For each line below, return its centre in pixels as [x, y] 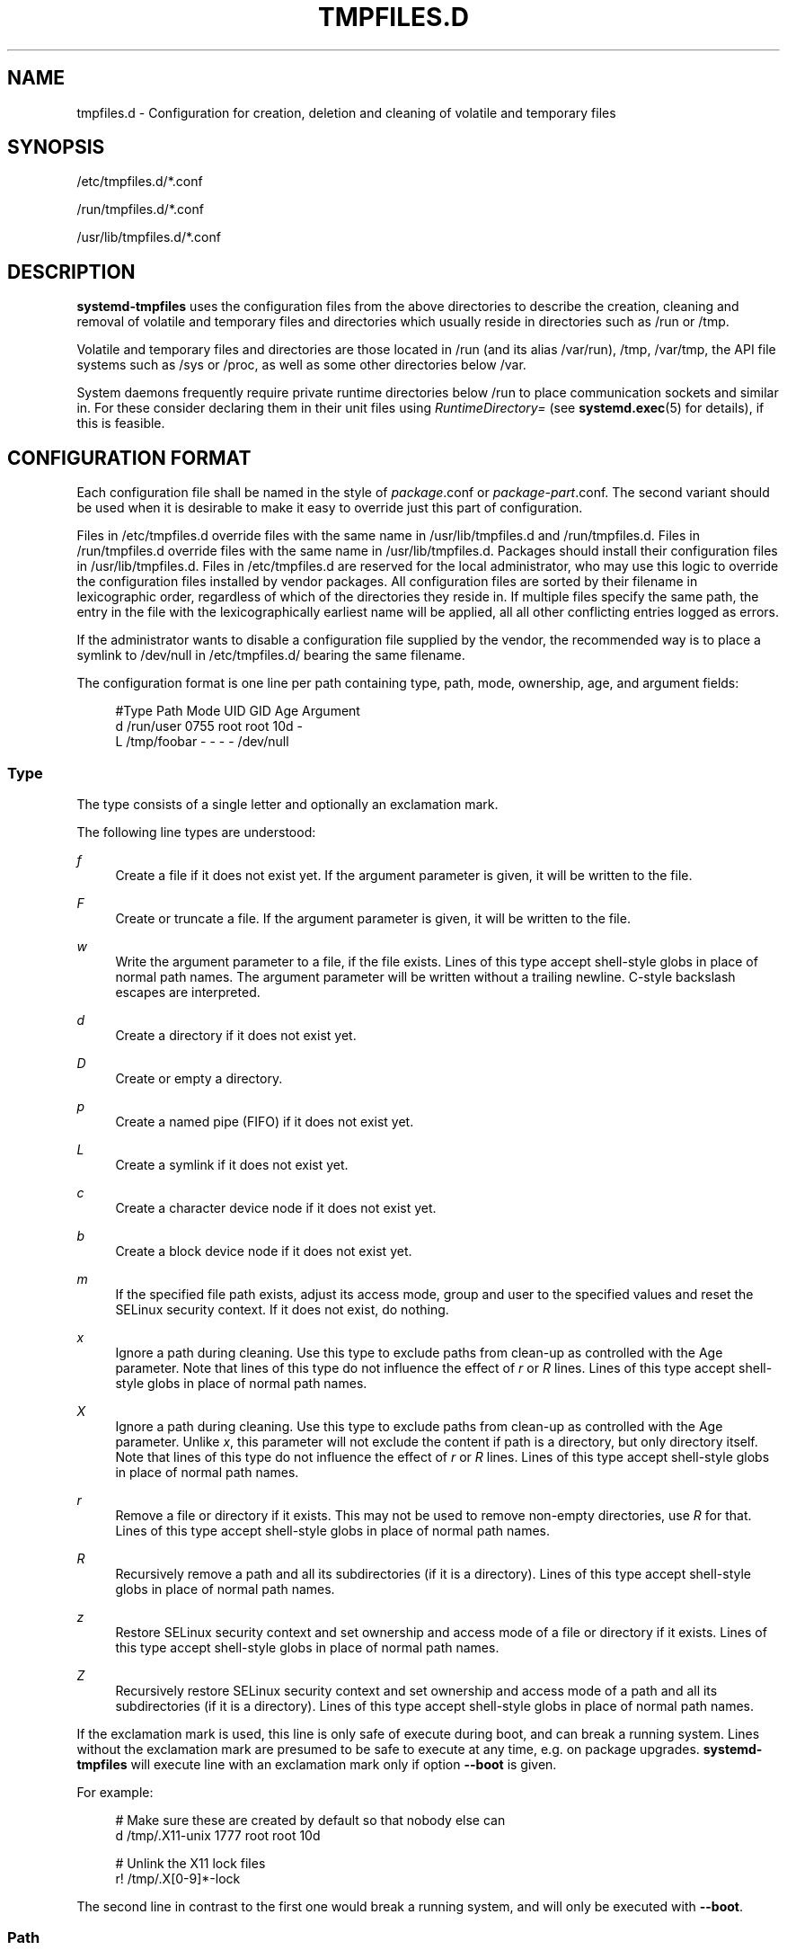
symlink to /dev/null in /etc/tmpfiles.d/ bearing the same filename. [271, 655]
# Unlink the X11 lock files [190, 1863]
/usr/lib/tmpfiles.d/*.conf [149, 237]
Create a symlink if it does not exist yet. [232, 1164]
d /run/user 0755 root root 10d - [209, 726]
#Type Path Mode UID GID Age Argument [238, 711]
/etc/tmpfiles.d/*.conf [140, 182]
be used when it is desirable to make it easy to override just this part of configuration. [330, 508]
